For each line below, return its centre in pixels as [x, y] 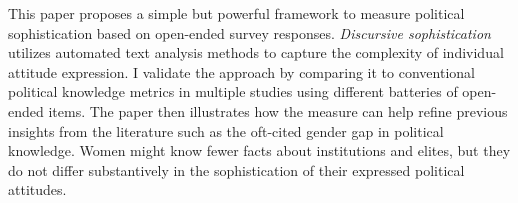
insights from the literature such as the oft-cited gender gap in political [226, 130]
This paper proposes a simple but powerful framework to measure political [236, 13]
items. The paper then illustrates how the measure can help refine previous [278, 110]
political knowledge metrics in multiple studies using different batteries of [233, 91]
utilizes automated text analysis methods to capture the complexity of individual [256, 52]
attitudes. [37, 189]
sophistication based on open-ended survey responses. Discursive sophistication [249, 32]
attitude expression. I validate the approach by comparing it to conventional [241, 71]
